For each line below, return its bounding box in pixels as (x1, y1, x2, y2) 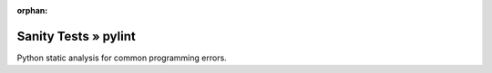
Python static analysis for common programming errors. (16, 52, 227, 63)
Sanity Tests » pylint (16, 28, 136, 44)
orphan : (16, 5, 48, 15)
